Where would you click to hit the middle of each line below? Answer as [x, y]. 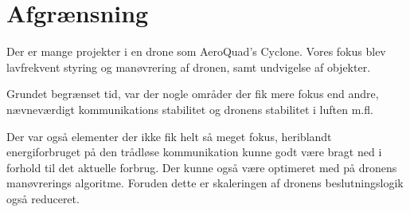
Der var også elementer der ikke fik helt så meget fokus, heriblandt [169, 136]
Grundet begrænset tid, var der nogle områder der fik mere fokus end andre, [193, 94]
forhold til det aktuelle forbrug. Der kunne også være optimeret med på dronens [202, 167]
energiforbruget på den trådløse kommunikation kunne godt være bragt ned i [194, 152]
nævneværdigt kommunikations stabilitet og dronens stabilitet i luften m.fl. [190, 109]
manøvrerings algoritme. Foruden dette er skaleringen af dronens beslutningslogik [205, 183]
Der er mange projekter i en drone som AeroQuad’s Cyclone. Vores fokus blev [196, 51]
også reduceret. [43, 198]
